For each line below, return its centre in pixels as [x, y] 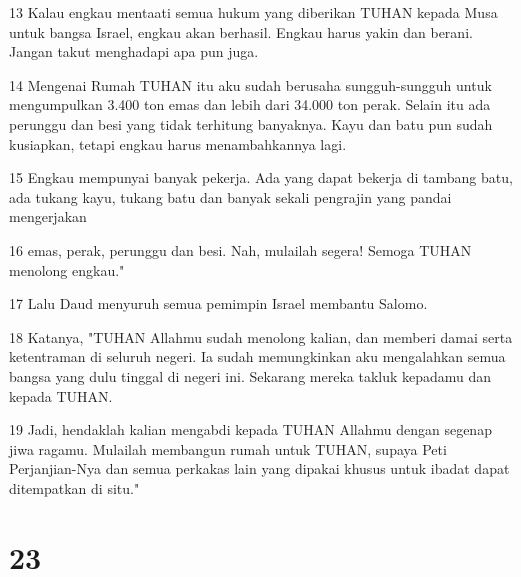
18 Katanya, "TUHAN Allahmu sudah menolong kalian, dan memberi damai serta [261, 336]
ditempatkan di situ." [74, 487]
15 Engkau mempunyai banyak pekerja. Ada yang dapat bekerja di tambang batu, [261, 177]
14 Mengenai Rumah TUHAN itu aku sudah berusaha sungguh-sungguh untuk [250, 84]
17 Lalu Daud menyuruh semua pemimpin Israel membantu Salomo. [218, 303]
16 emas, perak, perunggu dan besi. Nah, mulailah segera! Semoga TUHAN [240, 249]
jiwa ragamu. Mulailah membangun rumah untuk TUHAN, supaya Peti [228, 448]
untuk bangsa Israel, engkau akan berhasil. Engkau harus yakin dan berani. [241, 31]
